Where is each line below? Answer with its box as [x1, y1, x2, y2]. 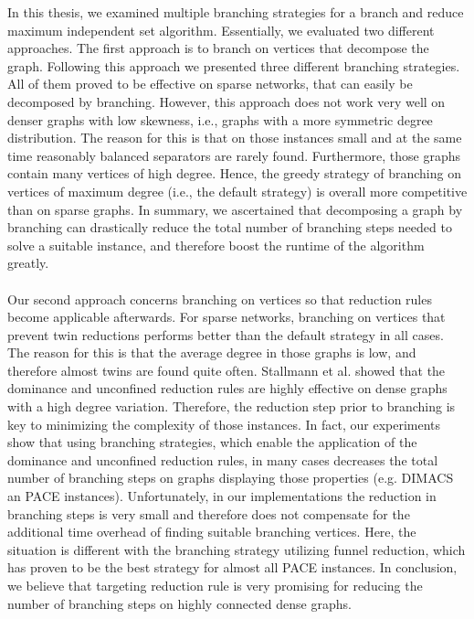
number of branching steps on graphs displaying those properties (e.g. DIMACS [7, 468, 454, 487]
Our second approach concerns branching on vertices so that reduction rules [7, 289, 432, 308]
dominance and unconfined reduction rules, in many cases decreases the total [7, 450, 438, 469]
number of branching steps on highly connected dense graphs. [7, 593, 352, 613]
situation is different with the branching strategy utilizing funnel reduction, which [7, 539, 466, 559]
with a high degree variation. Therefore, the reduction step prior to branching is [7, 397, 456, 416]
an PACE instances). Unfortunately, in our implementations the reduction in [7, 486, 437, 506]
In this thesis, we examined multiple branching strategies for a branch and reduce [7, 3, 464, 21]
